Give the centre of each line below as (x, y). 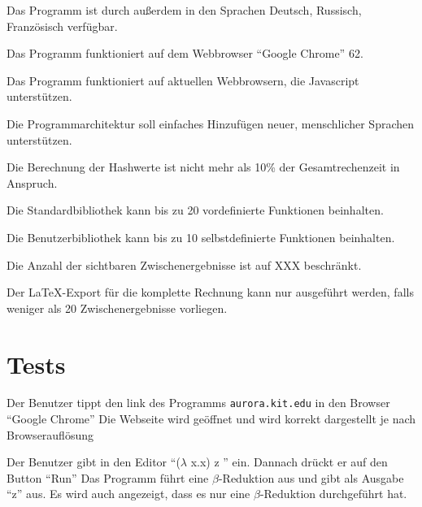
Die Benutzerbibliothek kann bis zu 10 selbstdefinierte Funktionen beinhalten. (201, 237)
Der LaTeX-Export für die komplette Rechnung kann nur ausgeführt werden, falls (210, 292)
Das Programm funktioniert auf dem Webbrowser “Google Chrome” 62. (185, 53)
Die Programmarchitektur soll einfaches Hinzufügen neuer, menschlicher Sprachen (211, 123)
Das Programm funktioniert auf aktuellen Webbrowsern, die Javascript (183, 80)
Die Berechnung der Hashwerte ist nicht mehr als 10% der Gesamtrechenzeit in (203, 167)
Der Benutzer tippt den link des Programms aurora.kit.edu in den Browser (198, 403)
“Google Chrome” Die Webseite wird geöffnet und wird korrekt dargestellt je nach (211, 419)
